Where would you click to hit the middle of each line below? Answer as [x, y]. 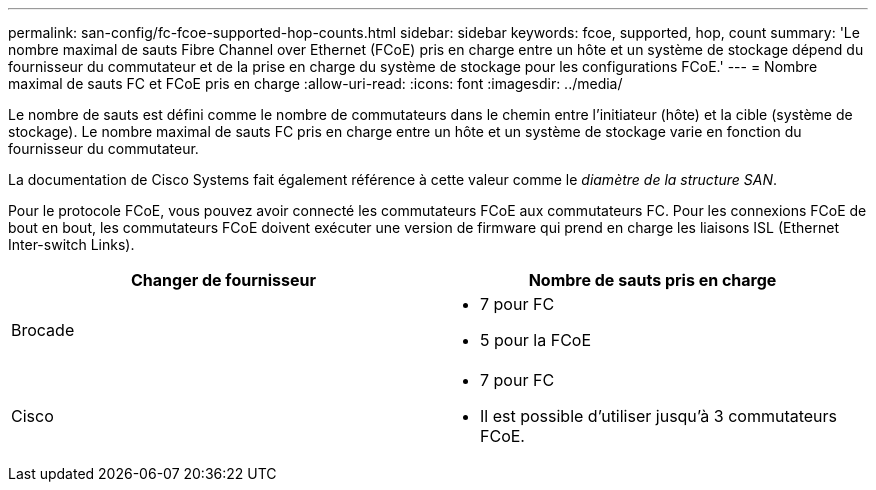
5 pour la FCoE [536, 340]
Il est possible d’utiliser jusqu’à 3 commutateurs [659, 416]
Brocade [43, 330]
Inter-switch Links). [71, 244]
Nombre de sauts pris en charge [652, 280]
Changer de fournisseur [223, 280]
